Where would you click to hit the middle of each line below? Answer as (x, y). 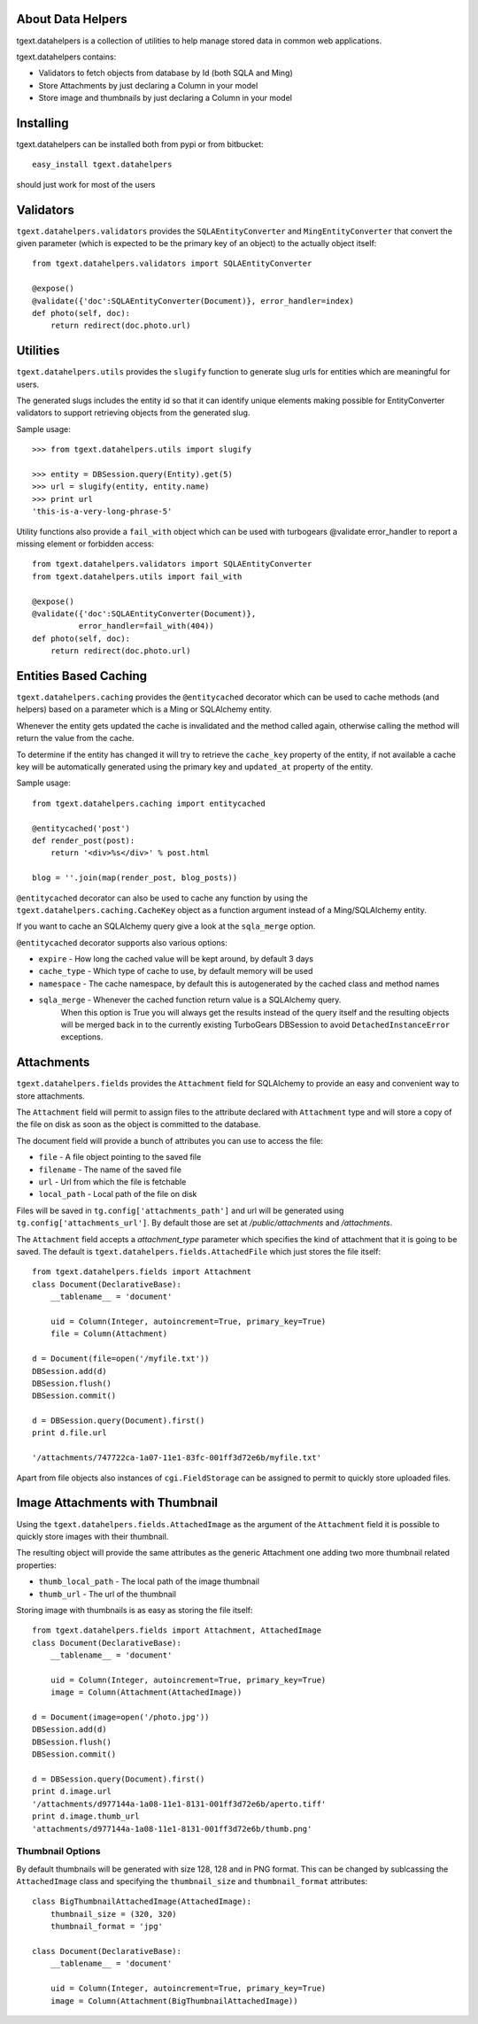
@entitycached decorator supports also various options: (122, 942)
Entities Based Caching (82, 676)
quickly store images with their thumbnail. (93, 1536)
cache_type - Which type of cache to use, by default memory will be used (176, 971)
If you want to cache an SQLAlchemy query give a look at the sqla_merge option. (166, 926)
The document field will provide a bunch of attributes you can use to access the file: (170, 1140)
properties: (36, 1565)
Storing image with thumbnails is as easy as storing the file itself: (135, 1610)
